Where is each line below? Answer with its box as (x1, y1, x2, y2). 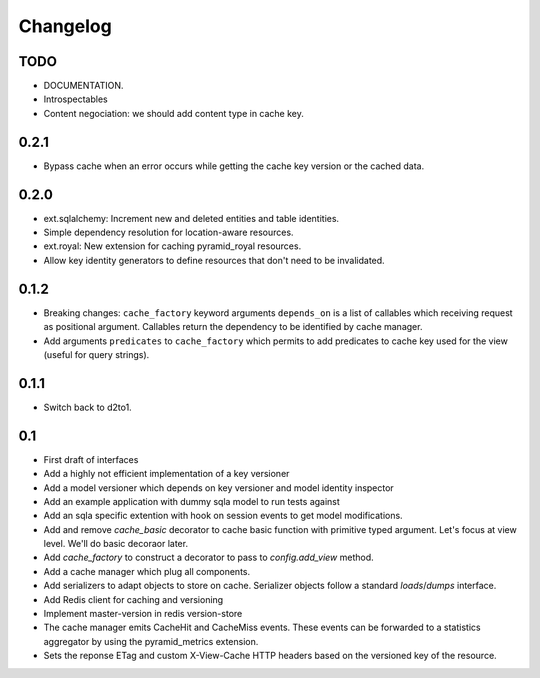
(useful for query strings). (43, 348, 150, 360)
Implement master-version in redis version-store (43, 608, 243, 620)
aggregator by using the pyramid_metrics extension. (43, 635, 259, 647)
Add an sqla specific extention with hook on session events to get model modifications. (43, 510, 404, 522)
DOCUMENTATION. (43, 80, 124, 92)
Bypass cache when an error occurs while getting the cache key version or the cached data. (43, 160, 425, 172)
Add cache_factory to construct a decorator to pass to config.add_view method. (43, 551, 374, 564)
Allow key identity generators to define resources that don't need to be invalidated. (43, 254, 385, 266)
